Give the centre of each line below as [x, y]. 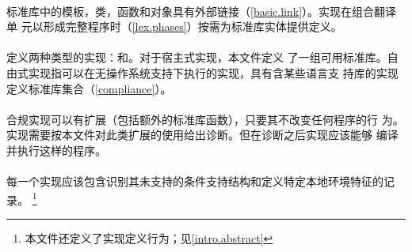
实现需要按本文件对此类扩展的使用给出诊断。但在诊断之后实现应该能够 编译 [202, 135]
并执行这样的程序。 [56, 150]
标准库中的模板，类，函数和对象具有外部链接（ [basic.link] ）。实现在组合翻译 [202, 11]
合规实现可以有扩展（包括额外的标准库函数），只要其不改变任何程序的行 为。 [205, 119]
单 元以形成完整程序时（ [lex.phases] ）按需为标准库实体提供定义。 [174, 26]
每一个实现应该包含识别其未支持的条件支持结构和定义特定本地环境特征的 [195, 181]
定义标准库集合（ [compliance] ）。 [89, 88]
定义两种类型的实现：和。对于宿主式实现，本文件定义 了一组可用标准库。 [197, 57]
